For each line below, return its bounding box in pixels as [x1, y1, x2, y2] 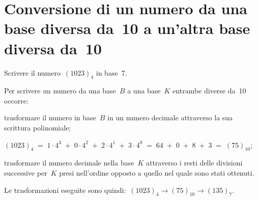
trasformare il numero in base [4, 112, 96, 123]
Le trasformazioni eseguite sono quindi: [4, 184, 126, 195]
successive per [4, 168, 47, 178]
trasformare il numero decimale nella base [4, 157, 134, 168]
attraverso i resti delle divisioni [146, 157, 243, 168]
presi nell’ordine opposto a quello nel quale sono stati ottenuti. [59, 168, 254, 178]
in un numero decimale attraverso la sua [107, 112, 233, 123]
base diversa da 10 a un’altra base [4, 18, 250, 39]
